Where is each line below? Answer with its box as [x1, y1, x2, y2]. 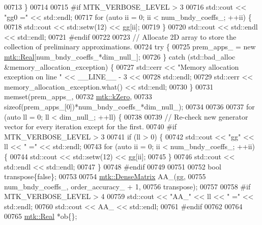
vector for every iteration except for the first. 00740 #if [4, 121, 177, 132]
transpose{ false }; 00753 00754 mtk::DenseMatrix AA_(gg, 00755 [4, 171, 206, 182]
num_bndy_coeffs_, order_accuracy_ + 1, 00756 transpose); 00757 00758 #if [4, 181, 251, 191]
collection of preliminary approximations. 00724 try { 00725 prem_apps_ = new [4, 41, 256, 52]
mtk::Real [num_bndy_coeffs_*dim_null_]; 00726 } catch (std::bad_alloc [4, 51, 236, 62]
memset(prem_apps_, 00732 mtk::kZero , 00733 [4, 91, 152, 102]
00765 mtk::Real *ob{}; [4, 211, 77, 221]
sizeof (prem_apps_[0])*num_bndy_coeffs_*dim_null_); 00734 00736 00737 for [4, 101, 255, 111]
